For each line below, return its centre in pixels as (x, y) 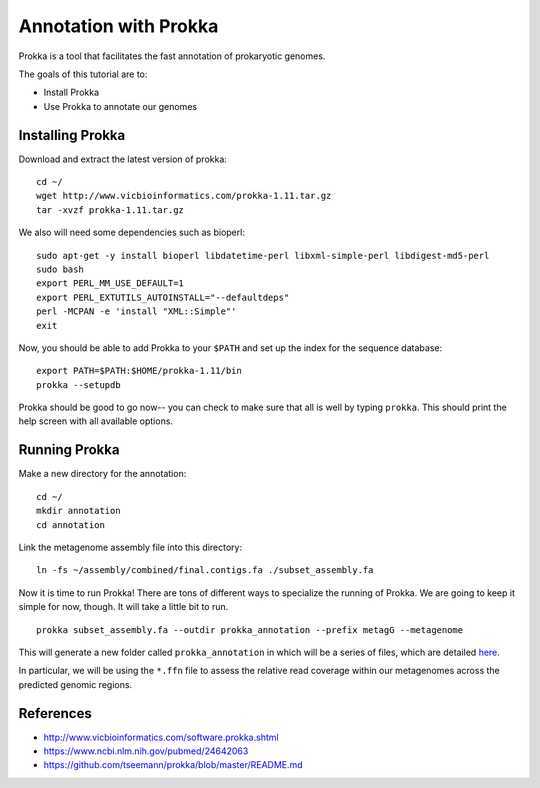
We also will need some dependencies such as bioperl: (131, 232)
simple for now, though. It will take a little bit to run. (123, 607)
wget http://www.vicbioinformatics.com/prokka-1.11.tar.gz (184, 196)
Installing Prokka (72, 135)
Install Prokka (71, 92)
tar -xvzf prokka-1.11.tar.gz (110, 209)
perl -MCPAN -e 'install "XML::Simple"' (136, 311)
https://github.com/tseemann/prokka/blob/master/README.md (173, 765)
